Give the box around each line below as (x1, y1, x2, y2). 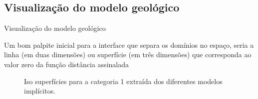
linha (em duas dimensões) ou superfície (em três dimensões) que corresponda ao (4, 49, 252, 60)
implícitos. (24, 86, 56, 96)
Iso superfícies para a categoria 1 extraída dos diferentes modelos (24, 76, 223, 86)
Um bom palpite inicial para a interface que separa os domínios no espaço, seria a (4, 39, 254, 50)
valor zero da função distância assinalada (4, 59, 129, 69)
